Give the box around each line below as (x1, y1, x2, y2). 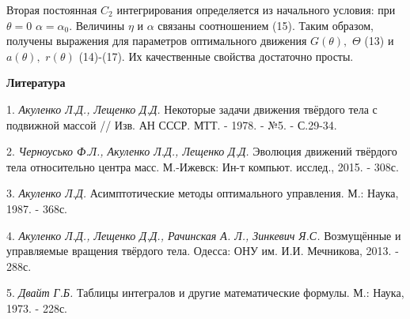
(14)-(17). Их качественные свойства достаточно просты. (78, 47, 354, 64)
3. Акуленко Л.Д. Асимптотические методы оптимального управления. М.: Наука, (6, 185, 399, 201)
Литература (6, 74, 66, 91)
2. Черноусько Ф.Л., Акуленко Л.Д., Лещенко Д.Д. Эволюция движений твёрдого (6, 143, 397, 159)
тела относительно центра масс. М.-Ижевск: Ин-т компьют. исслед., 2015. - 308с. (6, 158, 399, 175)
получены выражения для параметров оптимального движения (6, 32, 307, 49)
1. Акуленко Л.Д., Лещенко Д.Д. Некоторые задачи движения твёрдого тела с (6, 100, 378, 117)
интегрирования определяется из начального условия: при (116, 2, 396, 17)
